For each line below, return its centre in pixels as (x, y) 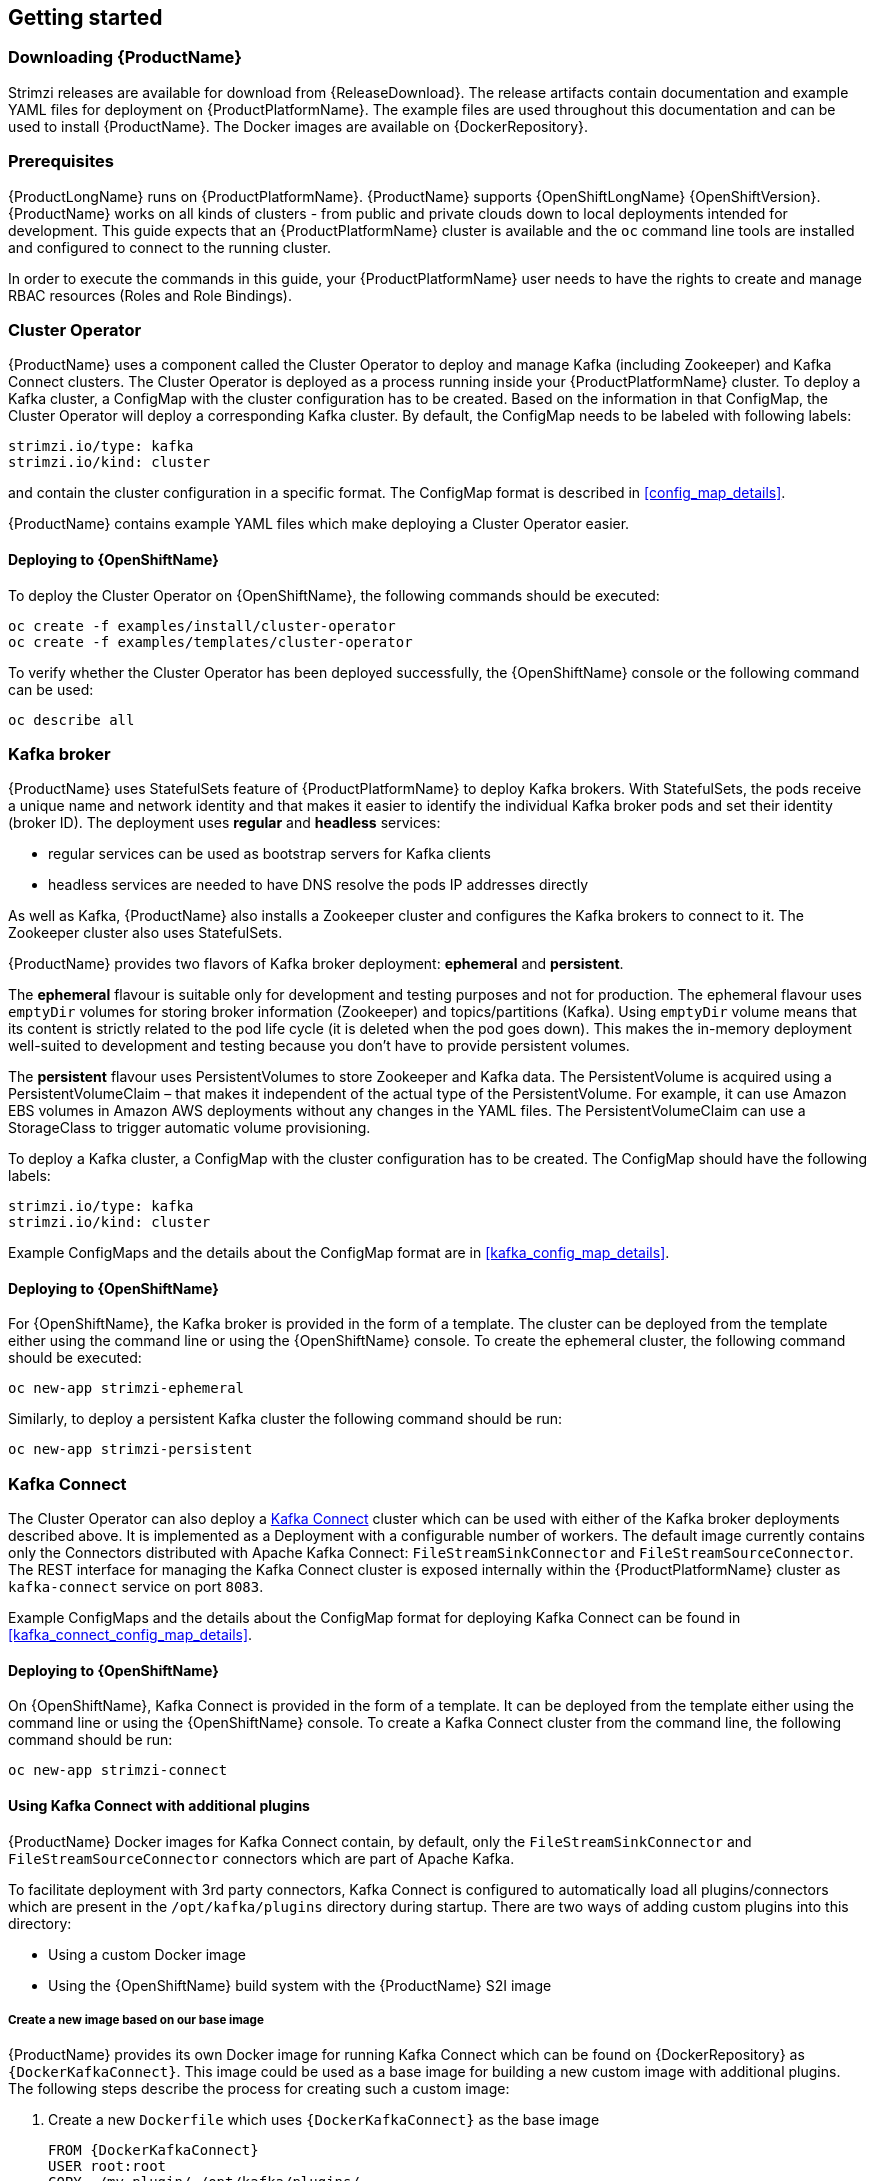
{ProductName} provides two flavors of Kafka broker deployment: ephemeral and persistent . (316, 964)
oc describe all (71, 719)
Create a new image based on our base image (136, 2020)
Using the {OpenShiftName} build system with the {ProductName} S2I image (300, 1985)
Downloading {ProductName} (125, 57)
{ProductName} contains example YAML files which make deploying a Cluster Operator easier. (319, 524)
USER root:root (107, 2166)
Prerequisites (61, 161)
